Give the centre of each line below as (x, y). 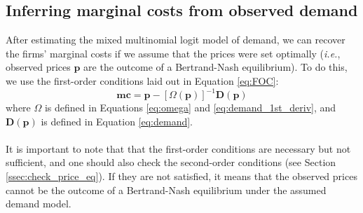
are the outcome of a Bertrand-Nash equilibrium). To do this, (215, 67)
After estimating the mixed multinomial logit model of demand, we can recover (176, 40)
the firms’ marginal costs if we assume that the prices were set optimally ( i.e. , (173, 53)
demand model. (39, 204)
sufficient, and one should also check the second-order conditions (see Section (171, 162)
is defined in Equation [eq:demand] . (117, 121)
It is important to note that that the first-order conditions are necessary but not (178, 148)
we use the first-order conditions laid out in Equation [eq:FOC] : (142, 80)
